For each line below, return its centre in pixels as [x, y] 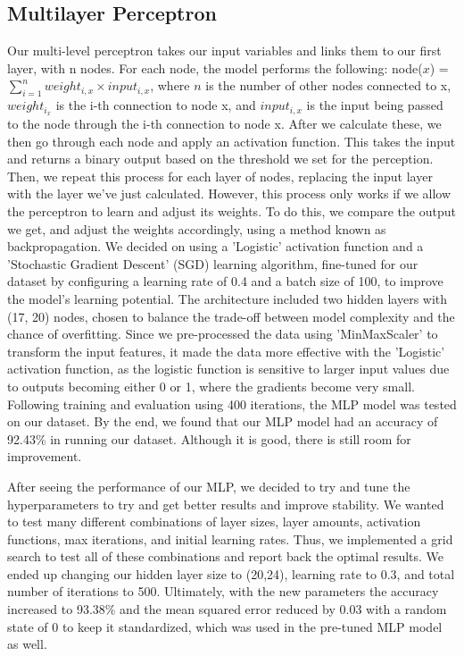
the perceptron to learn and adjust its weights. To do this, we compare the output [232, 211]
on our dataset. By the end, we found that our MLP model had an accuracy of [223, 421]
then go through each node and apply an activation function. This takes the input [232, 141]
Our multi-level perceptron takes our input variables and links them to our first [224, 50]
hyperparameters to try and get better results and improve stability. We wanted [226, 504]
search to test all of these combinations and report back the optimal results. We [226, 556]
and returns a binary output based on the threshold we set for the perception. [220, 159]
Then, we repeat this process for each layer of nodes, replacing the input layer [220, 176]
